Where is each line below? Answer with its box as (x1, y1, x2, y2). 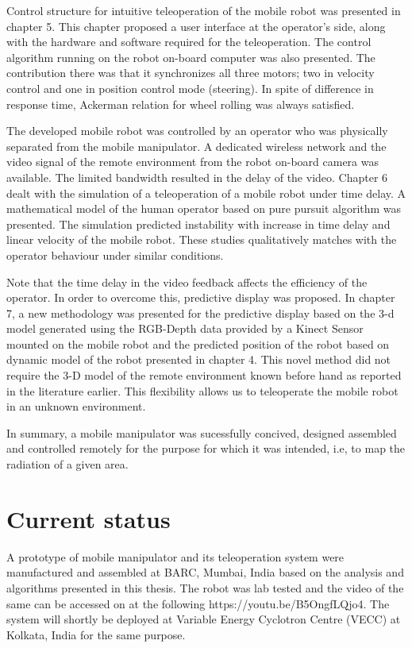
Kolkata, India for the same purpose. (6, 626, 186, 642)
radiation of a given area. (6, 456, 129, 472)
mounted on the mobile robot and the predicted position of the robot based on (6, 335, 390, 352)
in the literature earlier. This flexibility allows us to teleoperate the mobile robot (6, 382, 399, 399)
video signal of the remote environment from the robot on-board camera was (6, 153, 379, 170)
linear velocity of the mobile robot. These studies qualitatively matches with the (6, 231, 397, 248)
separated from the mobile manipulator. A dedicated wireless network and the (6, 137, 387, 154)
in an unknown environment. (6, 398, 146, 415)
